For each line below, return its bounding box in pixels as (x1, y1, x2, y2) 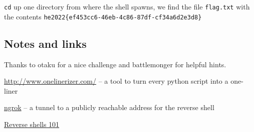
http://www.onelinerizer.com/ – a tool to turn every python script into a (4, 76, 228, 86)
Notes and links (4, 35, 87, 51)
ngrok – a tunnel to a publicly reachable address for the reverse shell (4, 102, 214, 113)
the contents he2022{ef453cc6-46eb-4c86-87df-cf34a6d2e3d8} (4, 11, 202, 21)
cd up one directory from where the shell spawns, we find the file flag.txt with (4, 1, 250, 11)
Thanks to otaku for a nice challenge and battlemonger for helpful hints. (4, 59, 226, 69)
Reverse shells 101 (4, 119, 60, 129)
